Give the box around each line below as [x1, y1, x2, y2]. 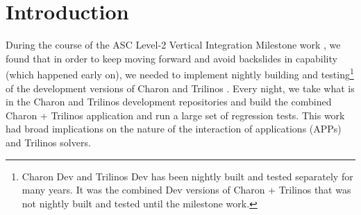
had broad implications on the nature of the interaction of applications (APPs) [6, 121, 342, 136]
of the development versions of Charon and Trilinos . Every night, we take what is [6, 80, 355, 95]
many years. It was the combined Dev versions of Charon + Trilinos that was [22, 182, 351, 197]
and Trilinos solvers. [6, 135, 91, 149]
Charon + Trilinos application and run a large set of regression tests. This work [6, 108, 345, 122]
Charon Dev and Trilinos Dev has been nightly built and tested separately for [22, 169, 353, 183]
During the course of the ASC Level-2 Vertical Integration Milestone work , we [6, 37, 341, 52]
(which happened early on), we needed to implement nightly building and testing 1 [6, 65, 354, 81]
